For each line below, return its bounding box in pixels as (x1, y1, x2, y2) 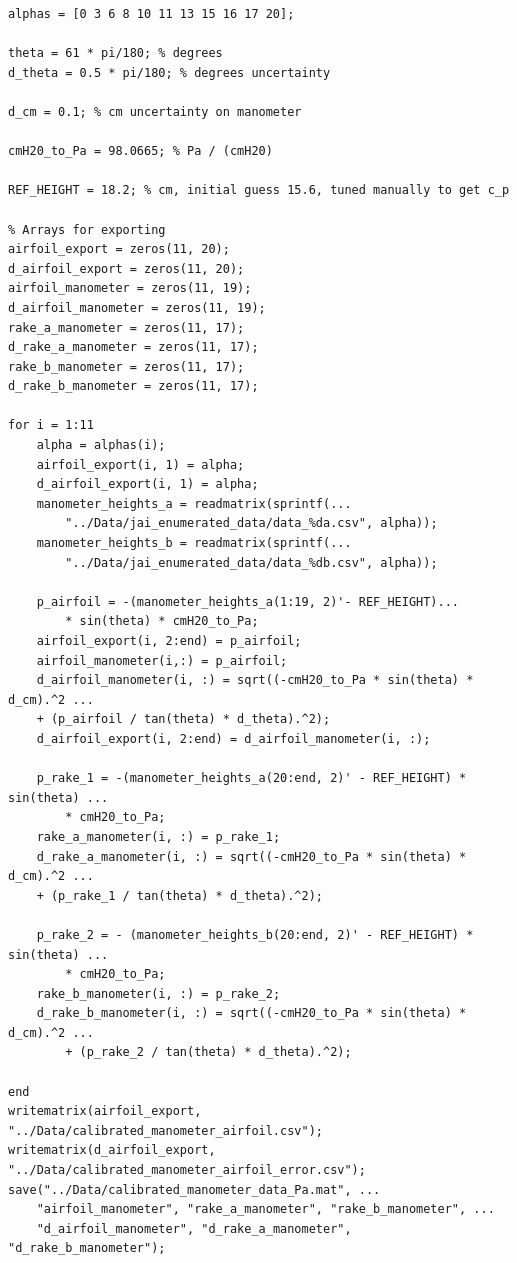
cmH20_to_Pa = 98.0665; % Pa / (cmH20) (8, 144, 273, 159)
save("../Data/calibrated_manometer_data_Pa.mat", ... (8, 1182, 381, 1197)
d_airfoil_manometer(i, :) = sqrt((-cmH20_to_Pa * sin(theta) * (36, 673, 474, 688)
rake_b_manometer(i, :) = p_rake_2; (36, 986, 281, 1001)
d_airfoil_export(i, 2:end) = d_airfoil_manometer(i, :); (36, 731, 431, 746)
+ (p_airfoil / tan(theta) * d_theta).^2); (36, 712, 331, 727)
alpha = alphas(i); (36, 438, 166, 453)
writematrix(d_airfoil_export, (8, 1143, 216, 1158)
